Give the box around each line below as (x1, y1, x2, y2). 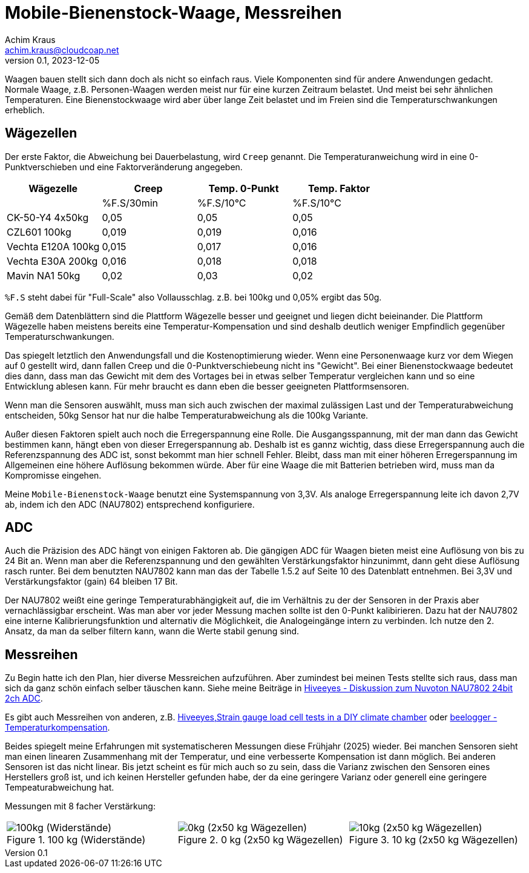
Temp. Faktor (307, 182, 370, 194)
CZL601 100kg (7, 225, 71, 238)
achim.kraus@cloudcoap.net (5, 44, 119, 55)
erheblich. (5, 104, 45, 115)
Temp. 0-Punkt (208, 182, 279, 194)
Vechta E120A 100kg (7, 240, 100, 253)
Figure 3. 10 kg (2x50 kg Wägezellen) (349, 834, 518, 846)
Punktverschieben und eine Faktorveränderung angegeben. (5, 161, 243, 172)
